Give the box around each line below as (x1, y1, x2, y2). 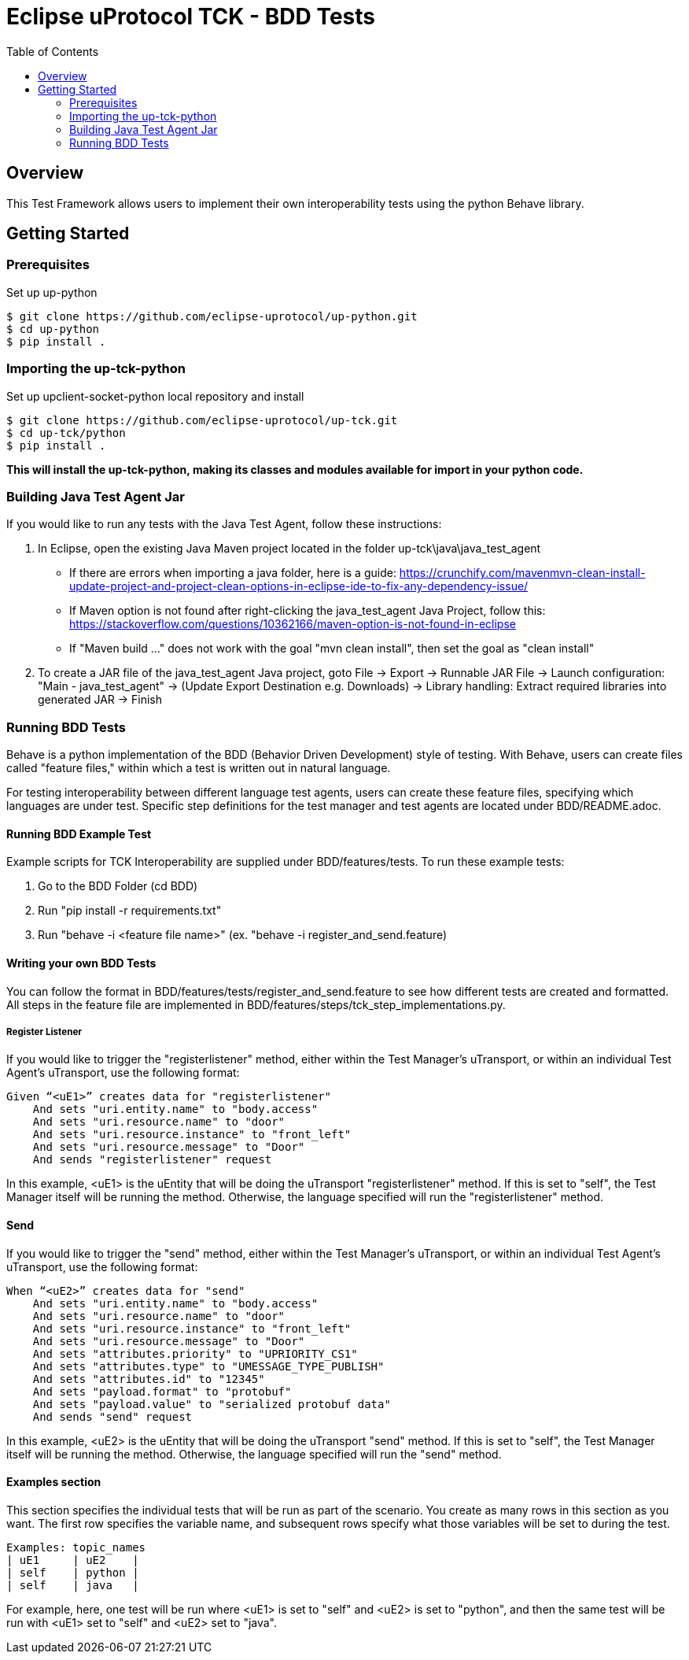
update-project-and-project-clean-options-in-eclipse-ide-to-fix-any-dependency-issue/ (69, 579, 529, 593)
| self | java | (6, 1578, 139, 1592)
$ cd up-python (6, 322, 100, 335)
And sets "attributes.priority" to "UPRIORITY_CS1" (32, 1347, 358, 1360)
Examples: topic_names (6, 1540, 146, 1554)
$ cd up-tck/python (6, 426, 126, 439)
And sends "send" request (32, 1410, 193, 1423)
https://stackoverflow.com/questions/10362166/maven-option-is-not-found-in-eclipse (69, 617, 516, 631)
